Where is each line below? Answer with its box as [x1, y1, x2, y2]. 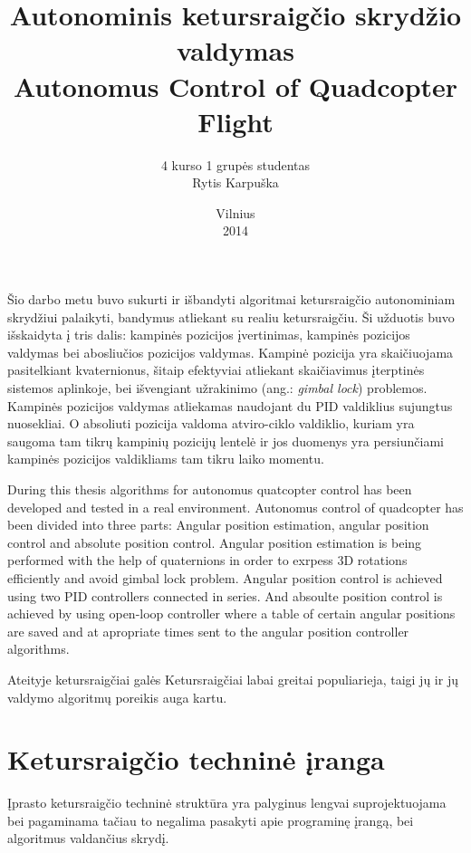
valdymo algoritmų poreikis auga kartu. [7, 687, 227, 706]
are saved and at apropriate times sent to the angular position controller [7, 621, 409, 640]
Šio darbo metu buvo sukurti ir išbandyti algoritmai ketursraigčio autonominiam [7, 290, 456, 309]
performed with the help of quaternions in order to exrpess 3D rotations [7, 551, 408, 570]
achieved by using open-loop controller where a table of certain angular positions [7, 604, 456, 623]
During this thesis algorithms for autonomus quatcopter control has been [7, 480, 412, 498]
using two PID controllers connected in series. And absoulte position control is [7, 586, 443, 605]
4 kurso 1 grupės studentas [160, 155, 311, 174]
